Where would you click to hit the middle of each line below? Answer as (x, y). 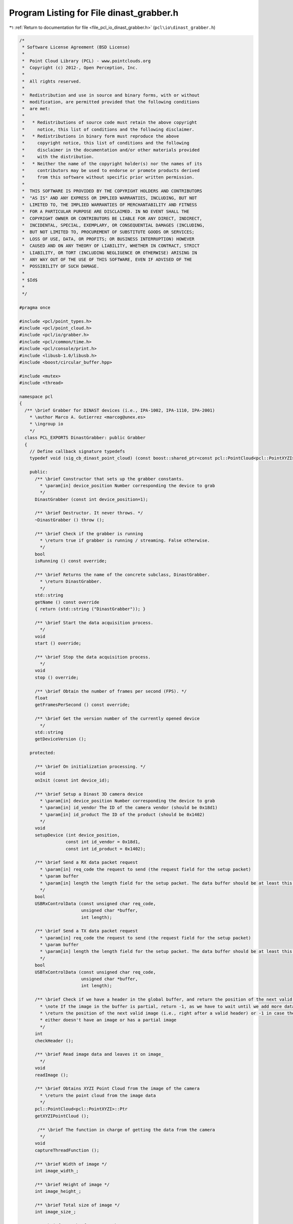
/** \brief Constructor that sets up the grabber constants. (110, 479)
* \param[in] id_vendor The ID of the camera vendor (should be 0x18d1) (129, 808)
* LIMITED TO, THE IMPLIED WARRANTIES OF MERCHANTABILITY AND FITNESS (110, 205)
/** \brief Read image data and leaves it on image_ (99, 1054)
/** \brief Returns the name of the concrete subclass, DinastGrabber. (122, 575)
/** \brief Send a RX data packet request (86, 862)
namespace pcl (36, 396)
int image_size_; (56, 1212)
